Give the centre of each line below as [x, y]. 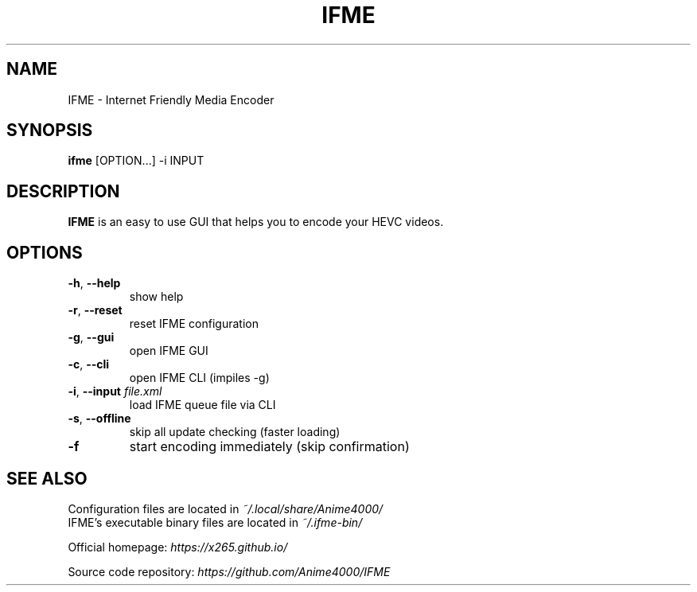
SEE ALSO [47, 478]
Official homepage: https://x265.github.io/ [178, 547]
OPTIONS [45, 252]
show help [156, 297]
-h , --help [94, 283]
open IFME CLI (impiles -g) [199, 378]
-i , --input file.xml [115, 391]
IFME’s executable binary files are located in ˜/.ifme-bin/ [215, 522]
